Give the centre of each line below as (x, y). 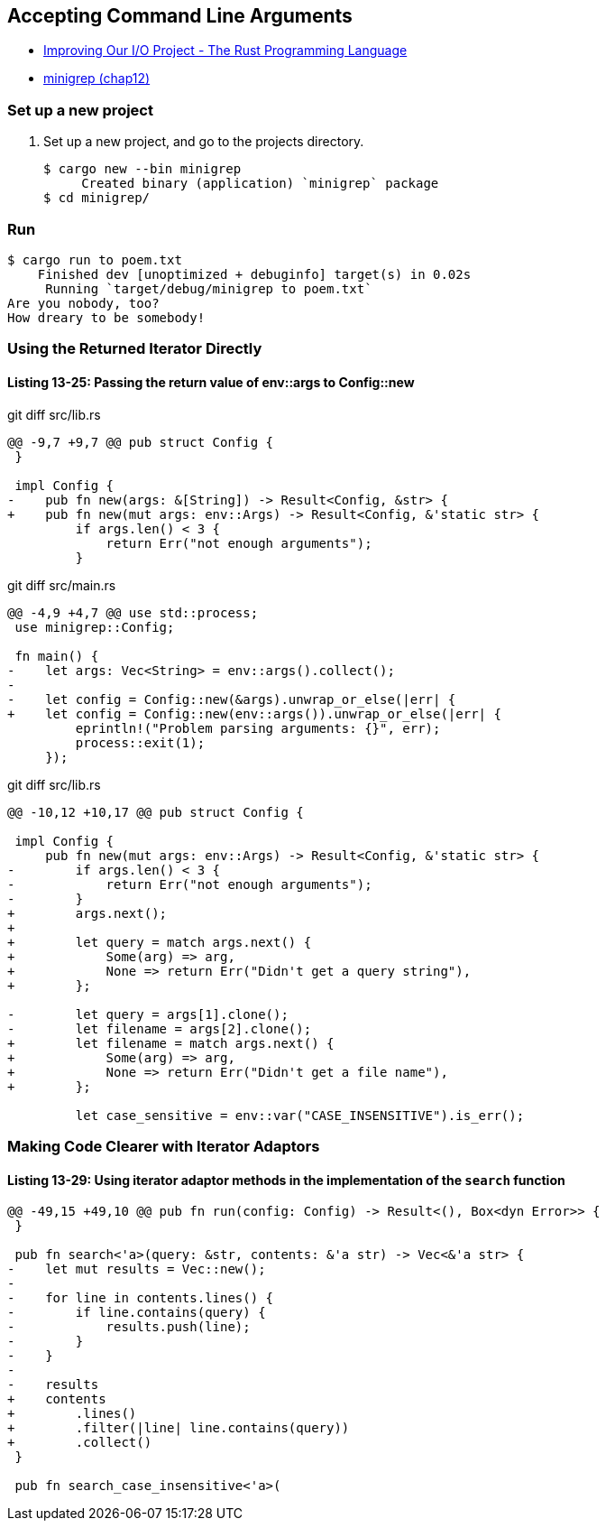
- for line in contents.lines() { (141, 1298)
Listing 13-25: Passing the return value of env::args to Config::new (211, 382)
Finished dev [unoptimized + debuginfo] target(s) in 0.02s (254, 274)
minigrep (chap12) (97, 79)
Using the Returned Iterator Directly (135, 349)
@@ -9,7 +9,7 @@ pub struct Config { (141, 442)
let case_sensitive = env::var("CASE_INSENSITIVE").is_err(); (300, 1115)
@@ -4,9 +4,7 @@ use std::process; (133, 612)
